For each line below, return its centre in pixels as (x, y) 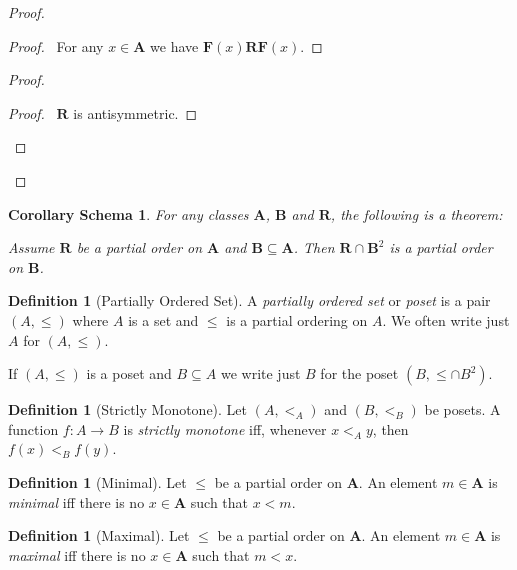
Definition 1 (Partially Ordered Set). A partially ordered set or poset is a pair (249, 300)
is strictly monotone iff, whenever (225, 428)
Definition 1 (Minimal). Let (97, 481)
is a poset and (129, 373)
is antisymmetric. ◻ (135, 112)
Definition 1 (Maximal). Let (99, 535)
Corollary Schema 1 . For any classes (128, 213)
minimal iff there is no (76, 501)
